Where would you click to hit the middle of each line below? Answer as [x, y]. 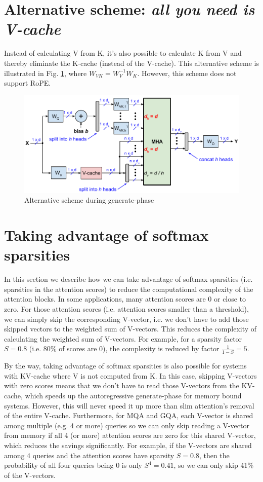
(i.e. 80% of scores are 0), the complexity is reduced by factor [124, 348]
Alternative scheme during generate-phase [89, 200]
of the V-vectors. [30, 475]
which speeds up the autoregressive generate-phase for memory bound [133, 396]
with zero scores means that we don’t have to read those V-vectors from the [122, 385]
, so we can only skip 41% [214, 465]
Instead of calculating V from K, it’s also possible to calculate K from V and [123, 53]
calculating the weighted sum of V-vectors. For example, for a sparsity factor [123, 338]
